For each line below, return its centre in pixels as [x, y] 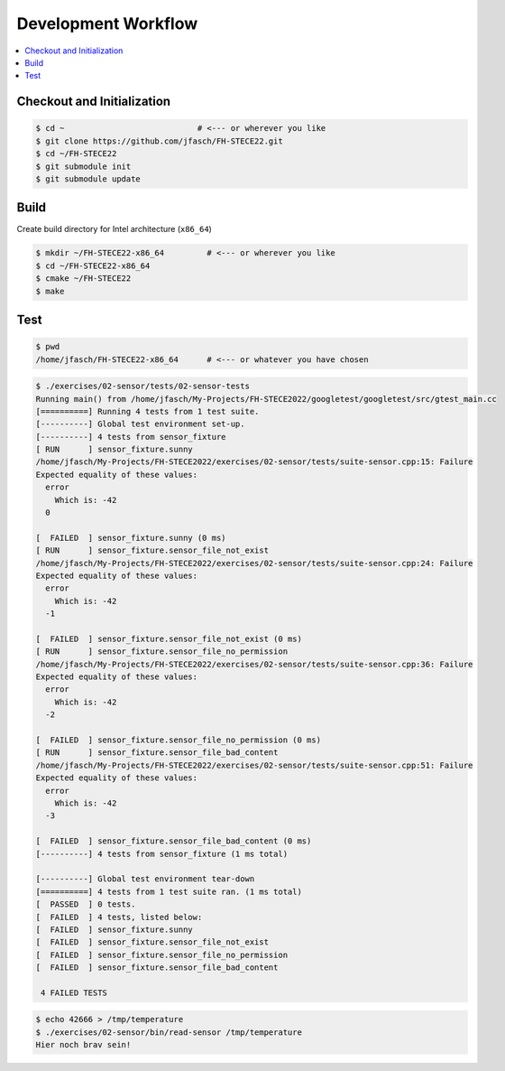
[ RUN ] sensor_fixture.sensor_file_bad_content [157, 753]
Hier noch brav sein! [83, 1045]
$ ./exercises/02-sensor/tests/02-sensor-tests [142, 386]
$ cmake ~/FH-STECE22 [83, 279]
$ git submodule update [88, 179]
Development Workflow [107, 23]
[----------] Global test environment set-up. [140, 424]
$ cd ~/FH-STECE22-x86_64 [93, 265]
